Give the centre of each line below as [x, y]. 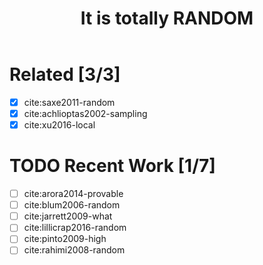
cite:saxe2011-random [69, 102]
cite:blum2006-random [72, 205]
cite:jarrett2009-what [68, 216]
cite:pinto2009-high [65, 239]
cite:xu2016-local [59, 125]
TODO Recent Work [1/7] [112, 166]
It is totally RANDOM [167, 18]
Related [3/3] [65, 74]
